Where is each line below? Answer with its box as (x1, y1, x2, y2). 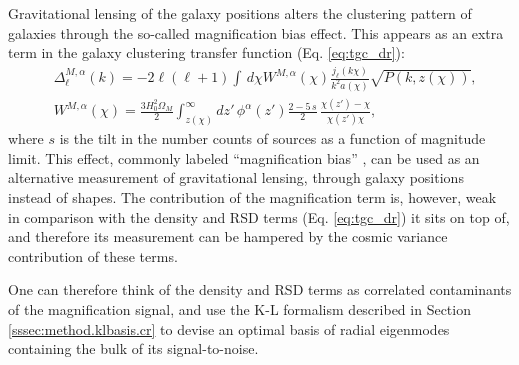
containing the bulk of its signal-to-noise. (8, 338, 259, 359)
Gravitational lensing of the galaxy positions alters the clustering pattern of (8, 3, 472, 23)
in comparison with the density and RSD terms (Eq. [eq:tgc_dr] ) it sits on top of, (8, 206, 510, 227)
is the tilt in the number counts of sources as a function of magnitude (59, 128, 486, 149)
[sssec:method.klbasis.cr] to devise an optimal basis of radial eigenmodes (8, 318, 450, 339)
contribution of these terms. (8, 245, 178, 266)
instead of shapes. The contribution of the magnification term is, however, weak (8, 187, 497, 207)
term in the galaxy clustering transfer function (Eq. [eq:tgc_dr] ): (8, 42, 405, 63)
